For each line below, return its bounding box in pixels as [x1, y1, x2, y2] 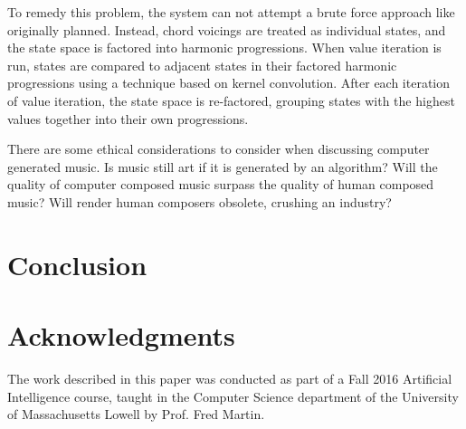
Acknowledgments [7, 317, 235, 354]
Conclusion [7, 245, 147, 282]
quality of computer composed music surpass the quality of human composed [7, 175, 434, 194]
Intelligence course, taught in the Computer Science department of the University [7, 386, 459, 405]
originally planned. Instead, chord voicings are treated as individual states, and [7, 20, 446, 39]
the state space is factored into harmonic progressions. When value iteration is [7, 38, 442, 57]
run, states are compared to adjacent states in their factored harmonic [7, 55, 397, 74]
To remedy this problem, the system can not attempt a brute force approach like [7, 3, 455, 21]
